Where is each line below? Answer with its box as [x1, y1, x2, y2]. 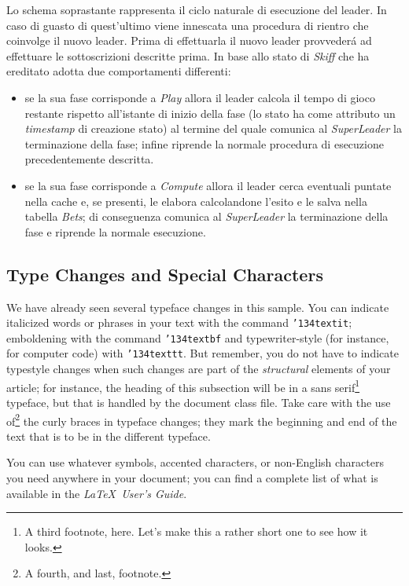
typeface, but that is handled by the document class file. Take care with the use [6, 394, 391, 410]
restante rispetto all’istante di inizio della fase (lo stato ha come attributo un [24, 104, 396, 121]
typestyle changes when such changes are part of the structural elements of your [6, 361, 391, 377]
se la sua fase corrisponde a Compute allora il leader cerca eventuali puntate [24, 177, 392, 193]
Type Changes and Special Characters [6, 262, 323, 286]
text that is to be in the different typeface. [6, 427, 211, 444]
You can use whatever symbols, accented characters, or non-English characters [6, 454, 384, 471]
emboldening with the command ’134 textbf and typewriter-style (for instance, [6, 329, 389, 346]
